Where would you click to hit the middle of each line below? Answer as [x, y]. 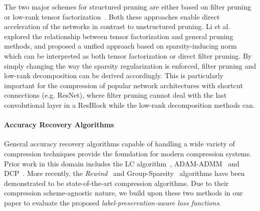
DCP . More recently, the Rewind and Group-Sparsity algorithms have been [124, 173]
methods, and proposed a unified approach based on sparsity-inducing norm [120, 46]
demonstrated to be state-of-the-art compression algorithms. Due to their [116, 183]
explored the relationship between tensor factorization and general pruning [119, 36]
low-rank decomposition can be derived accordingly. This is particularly [114, 75]
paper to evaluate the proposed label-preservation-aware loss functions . [113, 202]
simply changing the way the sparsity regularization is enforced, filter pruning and [130, 65]
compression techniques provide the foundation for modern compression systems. [128, 153]
